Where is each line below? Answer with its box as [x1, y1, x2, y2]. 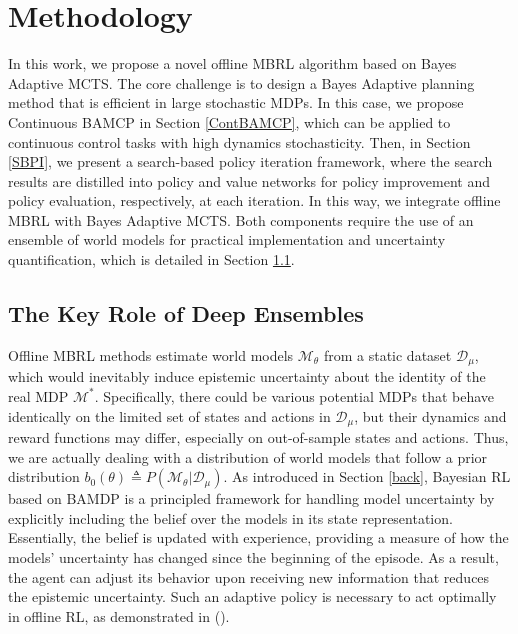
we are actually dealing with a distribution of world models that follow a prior [8, 446, 488, 467]
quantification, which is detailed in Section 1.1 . [8, 249, 295, 270]
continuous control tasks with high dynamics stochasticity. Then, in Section [8, 131, 471, 152]
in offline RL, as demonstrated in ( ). [8, 605, 230, 626]
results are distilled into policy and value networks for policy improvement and [8, 170, 490, 191]
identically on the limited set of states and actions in [8, 405, 331, 426]
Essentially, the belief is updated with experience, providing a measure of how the [8, 527, 509, 548]
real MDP [8, 385, 69, 406]
